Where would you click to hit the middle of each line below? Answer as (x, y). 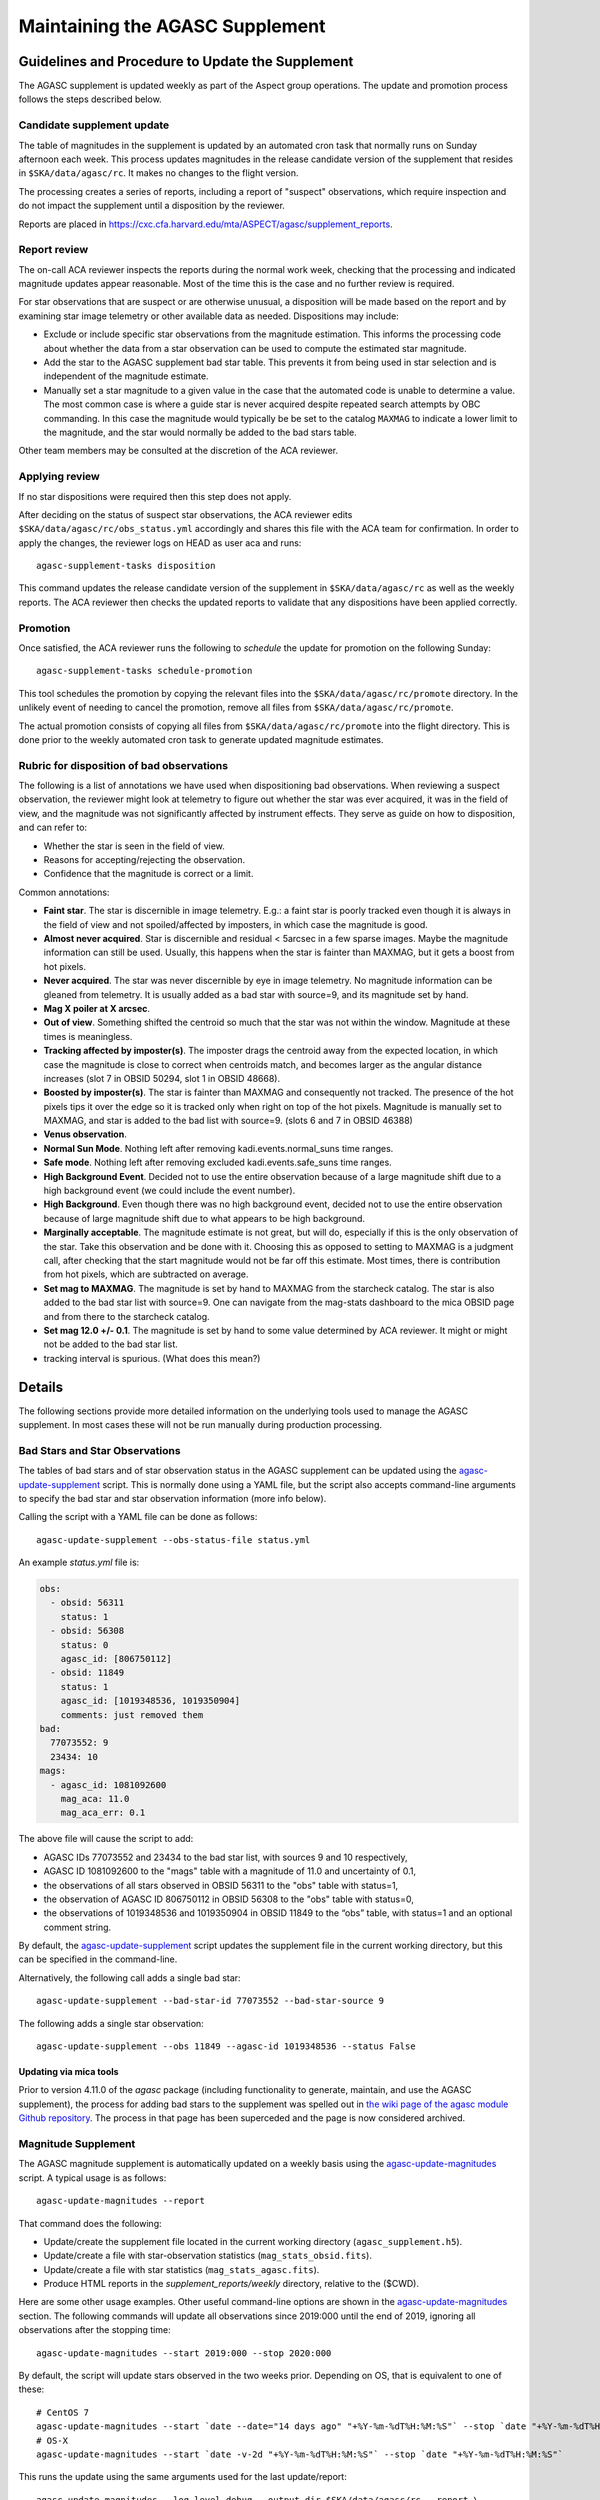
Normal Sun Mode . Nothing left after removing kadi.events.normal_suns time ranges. (218, 1148)
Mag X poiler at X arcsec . (96, 1008)
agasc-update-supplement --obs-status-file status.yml (173, 1539)
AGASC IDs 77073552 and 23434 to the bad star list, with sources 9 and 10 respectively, (226, 1857)
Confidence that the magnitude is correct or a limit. (148, 874)
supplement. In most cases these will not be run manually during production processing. (200, 1425)
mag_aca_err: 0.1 (103, 1813)
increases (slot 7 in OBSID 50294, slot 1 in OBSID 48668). (161, 1078)
